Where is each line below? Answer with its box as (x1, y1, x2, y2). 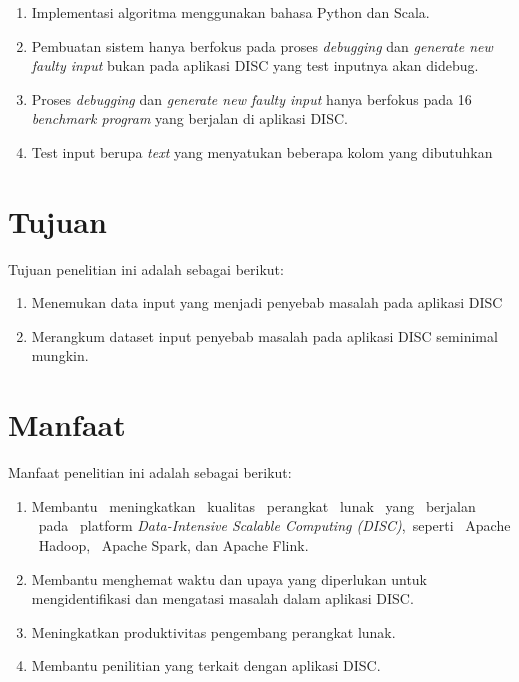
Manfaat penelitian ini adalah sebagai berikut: (8, 462, 292, 483)
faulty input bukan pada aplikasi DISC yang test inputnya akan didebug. (31, 55, 479, 76)
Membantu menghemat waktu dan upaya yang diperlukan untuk (31, 568, 428, 589)
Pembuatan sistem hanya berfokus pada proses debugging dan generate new (31, 35, 493, 56)
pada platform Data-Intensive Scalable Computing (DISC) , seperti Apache (38, 515, 511, 536)
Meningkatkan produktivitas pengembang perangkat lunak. (31, 621, 396, 642)
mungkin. (31, 345, 89, 366)
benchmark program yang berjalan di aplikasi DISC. (31, 108, 348, 129)
